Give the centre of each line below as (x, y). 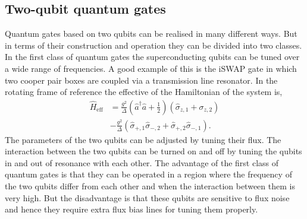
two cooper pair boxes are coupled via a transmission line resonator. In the (141, 80)
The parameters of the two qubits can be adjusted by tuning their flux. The (143, 139)
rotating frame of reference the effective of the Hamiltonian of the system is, (144, 92)
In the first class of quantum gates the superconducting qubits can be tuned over (152, 57)
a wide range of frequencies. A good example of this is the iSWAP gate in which (151, 68)
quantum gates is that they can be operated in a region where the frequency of (148, 174)
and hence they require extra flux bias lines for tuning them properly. (131, 209)
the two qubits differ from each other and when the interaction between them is (150, 186)
